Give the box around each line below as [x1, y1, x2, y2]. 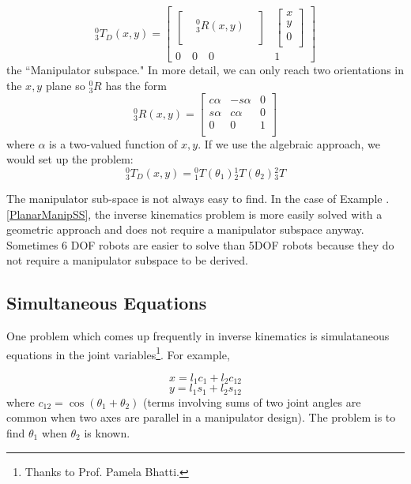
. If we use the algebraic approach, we [198, 135, 380, 152]
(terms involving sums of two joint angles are [143, 393, 361, 410]
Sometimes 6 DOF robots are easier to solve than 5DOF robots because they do [6, 236, 394, 253]
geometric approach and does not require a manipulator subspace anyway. [6, 221, 364, 238]
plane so [45, 77, 85, 93]
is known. [84, 425, 130, 441]
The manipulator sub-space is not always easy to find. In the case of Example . [6, 189, 390, 206]
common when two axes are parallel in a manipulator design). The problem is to [6, 409, 396, 426]
